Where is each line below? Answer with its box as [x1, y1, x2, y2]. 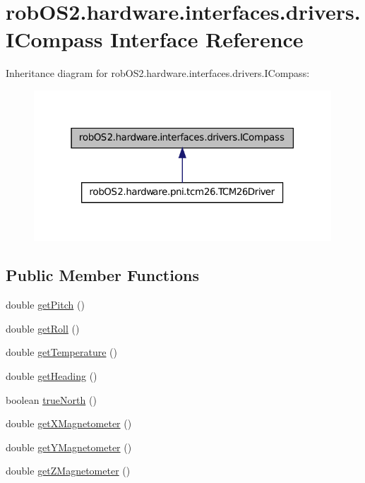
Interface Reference [110, 25, 304, 54]
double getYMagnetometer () [6, 439, 132, 454]
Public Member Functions [6, 264, 199, 286]
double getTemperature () [6, 345, 117, 359]
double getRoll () [6, 321, 80, 335]
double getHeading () [6, 369, 97, 383]
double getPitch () [6, 297, 85, 312]
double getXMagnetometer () [6, 416, 132, 431]
